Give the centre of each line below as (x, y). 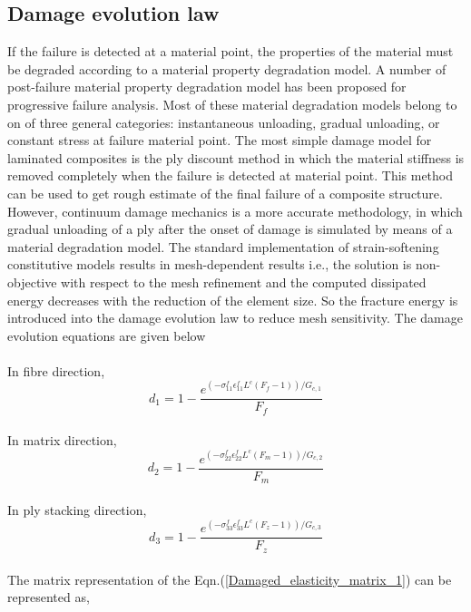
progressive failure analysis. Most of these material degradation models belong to (232, 104)
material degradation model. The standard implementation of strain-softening (223, 246)
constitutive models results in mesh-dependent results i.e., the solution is (210, 264)
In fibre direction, (56, 370)
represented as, (49, 597)
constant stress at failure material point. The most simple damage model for (220, 140)
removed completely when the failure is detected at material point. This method (231, 175)
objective (32, 282)
